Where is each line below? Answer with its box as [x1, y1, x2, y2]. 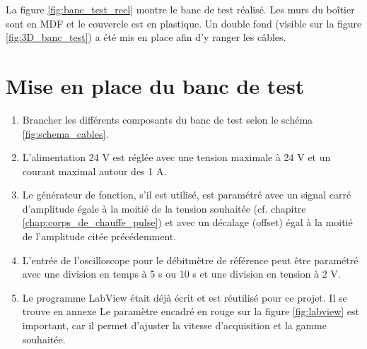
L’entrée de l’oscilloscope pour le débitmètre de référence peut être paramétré [22, 252, 359, 267]
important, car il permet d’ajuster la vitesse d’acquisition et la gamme [22, 318, 327, 333]
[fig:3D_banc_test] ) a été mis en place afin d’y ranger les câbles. [6, 30, 286, 45]
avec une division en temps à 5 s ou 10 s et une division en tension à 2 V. [22, 266, 341, 281]
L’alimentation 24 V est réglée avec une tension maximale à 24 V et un [22, 150, 331, 165]
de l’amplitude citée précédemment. [22, 229, 177, 244]
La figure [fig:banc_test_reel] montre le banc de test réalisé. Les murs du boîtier [6, 2, 355, 16]
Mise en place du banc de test [6, 71, 305, 100]
